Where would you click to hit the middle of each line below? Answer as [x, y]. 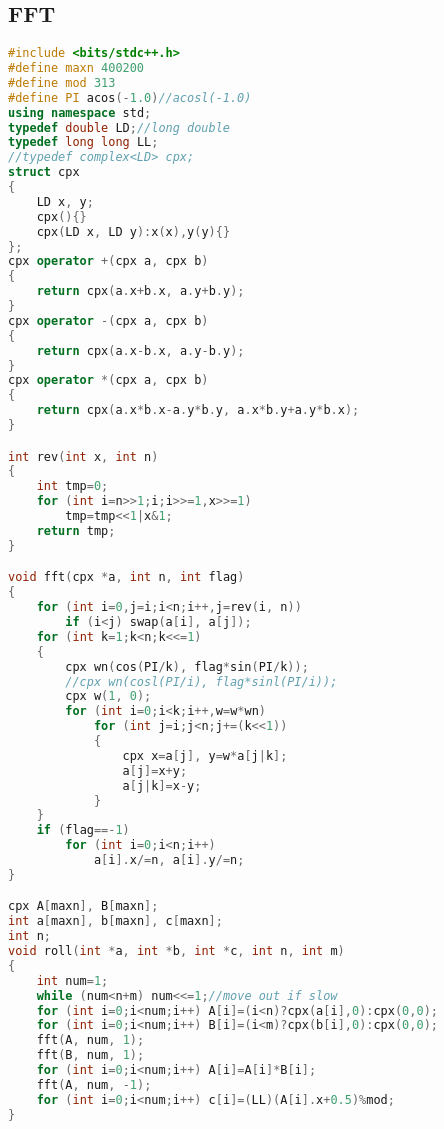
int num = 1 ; [72, 980]
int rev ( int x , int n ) [83, 456]
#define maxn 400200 [76, 68]
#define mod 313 [62, 82]
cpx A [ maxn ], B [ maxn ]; [83, 906]
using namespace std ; [80, 112]
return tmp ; [76, 530]
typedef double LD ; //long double [119, 127]
